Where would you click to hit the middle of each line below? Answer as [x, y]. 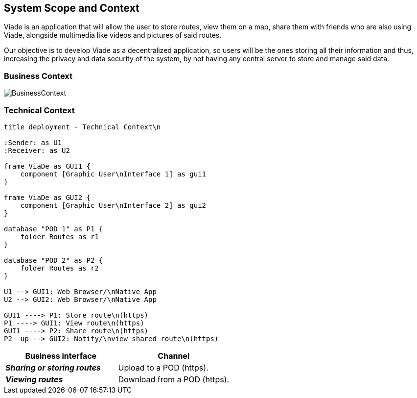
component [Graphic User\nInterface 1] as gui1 [113, 174]
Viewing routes [34, 379]
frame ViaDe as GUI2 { [47, 197]
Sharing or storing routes [53, 367]
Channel [174, 356]
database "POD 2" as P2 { [54, 260]
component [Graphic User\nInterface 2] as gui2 [113, 205]
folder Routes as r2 [59, 268]
